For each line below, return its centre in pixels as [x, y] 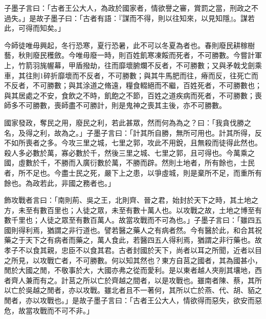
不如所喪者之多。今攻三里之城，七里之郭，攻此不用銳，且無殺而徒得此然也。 [133, 143]
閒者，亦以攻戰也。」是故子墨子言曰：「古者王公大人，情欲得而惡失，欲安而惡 [133, 300]
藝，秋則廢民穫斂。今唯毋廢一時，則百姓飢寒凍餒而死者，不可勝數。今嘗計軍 [133, 55]
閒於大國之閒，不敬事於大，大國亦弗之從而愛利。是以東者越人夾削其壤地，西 [133, 270]
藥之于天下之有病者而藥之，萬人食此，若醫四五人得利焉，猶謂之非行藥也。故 [133, 240]
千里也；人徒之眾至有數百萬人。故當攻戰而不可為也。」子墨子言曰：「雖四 [133, 220]
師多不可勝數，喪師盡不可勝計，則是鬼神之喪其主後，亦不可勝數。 [115, 105]
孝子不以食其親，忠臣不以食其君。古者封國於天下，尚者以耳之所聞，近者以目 [133, 250]
